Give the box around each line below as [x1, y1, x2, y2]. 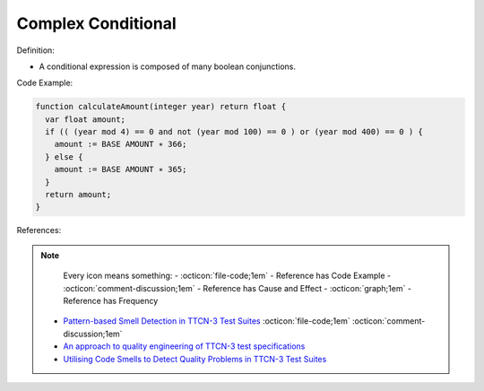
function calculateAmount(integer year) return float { [35, 101, 287, 112]
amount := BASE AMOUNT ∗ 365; [54, 164, 187, 175]
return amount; [45, 189, 112, 200]
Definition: [16, 45, 56, 56]
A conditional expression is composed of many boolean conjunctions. [39, 61, 296, 72]
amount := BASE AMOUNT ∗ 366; [54, 139, 187, 150]
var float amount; [45, 114, 125, 125]
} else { [45, 152, 83, 161]
